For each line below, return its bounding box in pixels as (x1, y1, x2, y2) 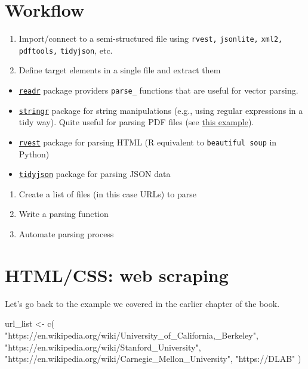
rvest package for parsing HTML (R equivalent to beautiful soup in (19, 135, 277, 148)
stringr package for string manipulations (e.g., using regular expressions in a (19, 104, 303, 116)
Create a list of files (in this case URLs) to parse (19, 187, 197, 200)
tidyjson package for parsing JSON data (19, 168, 171, 180)
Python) (19, 147, 50, 160)
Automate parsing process (19, 228, 114, 240)
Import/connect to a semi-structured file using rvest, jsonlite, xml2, (19, 32, 283, 45)
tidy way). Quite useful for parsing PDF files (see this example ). (19, 116, 254, 128)
